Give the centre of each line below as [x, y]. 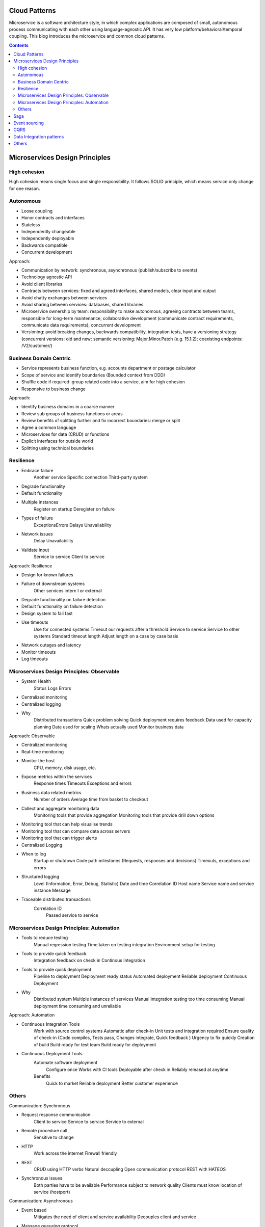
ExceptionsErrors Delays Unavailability [73, 525]
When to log [34, 854]
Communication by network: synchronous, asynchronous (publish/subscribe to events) [109, 270]
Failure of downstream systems [53, 584]
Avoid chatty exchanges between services [64, 297]
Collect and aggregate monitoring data [60, 808]
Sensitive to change [53, 1137]
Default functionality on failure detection [62, 607]
